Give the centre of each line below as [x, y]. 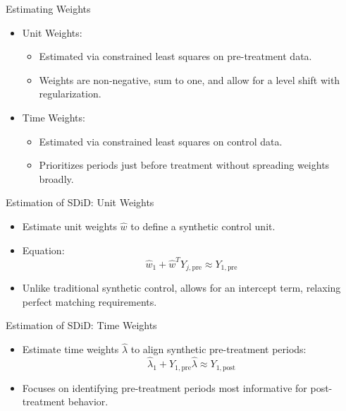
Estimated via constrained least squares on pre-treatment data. [175, 56]
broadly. [56, 178]
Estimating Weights [48, 8]
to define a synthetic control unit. [203, 226]
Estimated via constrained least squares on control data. [161, 141]
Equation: [43, 250]
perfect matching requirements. [89, 301]
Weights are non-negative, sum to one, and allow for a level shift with [190, 79]
